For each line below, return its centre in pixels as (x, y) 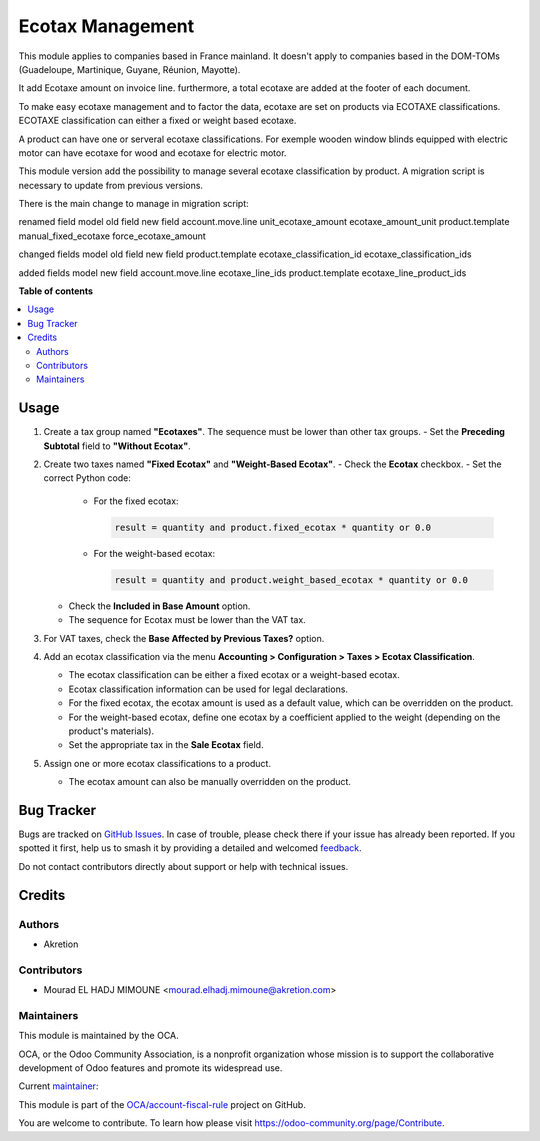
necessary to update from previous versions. (111, 185)
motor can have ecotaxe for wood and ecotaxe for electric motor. (152, 152)
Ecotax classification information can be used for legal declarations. (208, 689)
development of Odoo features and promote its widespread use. (150, 1067)
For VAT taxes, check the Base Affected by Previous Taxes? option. (184, 638)
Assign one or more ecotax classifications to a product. (157, 763)
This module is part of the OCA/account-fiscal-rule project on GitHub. (162, 1104)
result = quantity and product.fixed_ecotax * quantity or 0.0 (273, 527)
